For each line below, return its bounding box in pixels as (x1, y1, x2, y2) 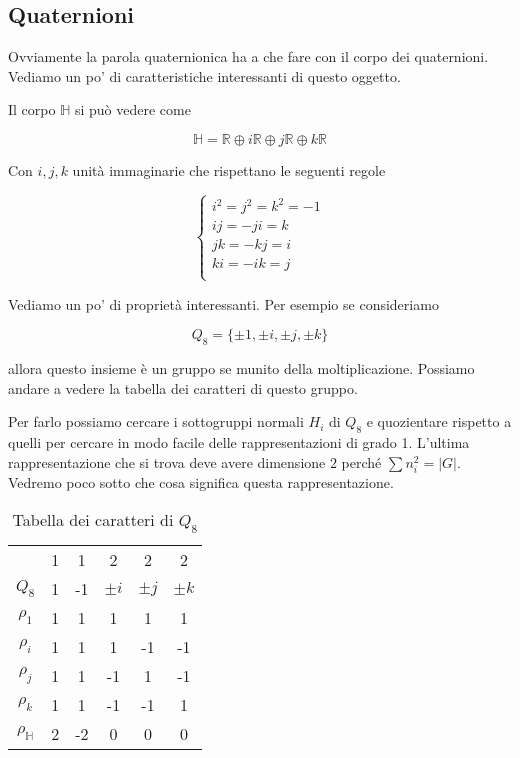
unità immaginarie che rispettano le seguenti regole (72, 159, 386, 180)
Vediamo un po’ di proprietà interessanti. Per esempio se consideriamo (8, 293, 439, 314)
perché (341, 451, 382, 472)
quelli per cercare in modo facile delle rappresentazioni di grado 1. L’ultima (8, 432, 470, 453)
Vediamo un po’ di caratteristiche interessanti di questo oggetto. (8, 65, 401, 86)
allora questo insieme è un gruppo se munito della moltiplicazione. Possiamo (8, 358, 475, 379)
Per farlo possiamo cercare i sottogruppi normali (8, 411, 304, 432)
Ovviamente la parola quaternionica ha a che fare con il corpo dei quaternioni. (8, 46, 489, 67)
